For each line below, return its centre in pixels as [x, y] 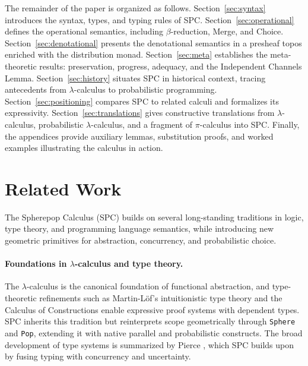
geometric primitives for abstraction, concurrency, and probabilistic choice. [141, 240]
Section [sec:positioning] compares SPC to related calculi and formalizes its [142, 101]
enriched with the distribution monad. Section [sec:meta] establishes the [136, 54]
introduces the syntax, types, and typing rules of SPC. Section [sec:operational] [150, 19]
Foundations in [36, 264]
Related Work [63, 188]
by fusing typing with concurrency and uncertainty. [98, 356]
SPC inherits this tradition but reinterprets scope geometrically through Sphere [150, 321]
